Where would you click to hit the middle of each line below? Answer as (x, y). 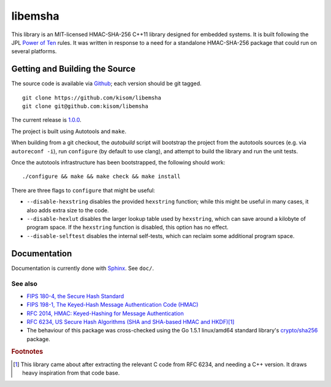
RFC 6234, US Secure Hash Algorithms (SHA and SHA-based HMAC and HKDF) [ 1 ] (131, 321)
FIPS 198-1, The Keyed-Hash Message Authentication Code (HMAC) (112, 305)
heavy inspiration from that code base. (71, 373)
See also (25, 284)
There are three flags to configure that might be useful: (83, 190)
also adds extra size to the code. (68, 210)
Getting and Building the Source (74, 69)
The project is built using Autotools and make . (69, 131)
